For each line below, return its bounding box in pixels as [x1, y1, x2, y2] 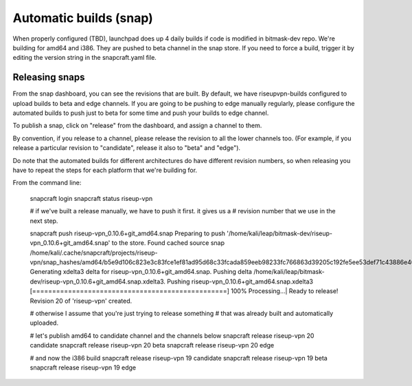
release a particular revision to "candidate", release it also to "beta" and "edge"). [12, 144, 240, 152]
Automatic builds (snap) [12, 10, 154, 25]
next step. [30, 217, 58, 225]
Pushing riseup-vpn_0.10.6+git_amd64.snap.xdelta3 [167, 277, 314, 286]
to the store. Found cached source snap [111, 239, 225, 247]
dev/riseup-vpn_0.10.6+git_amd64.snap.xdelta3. [30, 277, 166, 286]
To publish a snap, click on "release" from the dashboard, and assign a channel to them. [12, 121, 262, 130]
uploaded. [30, 319, 58, 327]
